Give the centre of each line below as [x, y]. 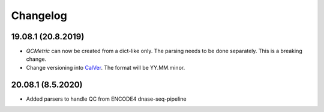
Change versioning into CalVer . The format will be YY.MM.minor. [106, 67]
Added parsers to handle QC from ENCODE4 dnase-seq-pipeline [106, 99]
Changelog [39, 15]
